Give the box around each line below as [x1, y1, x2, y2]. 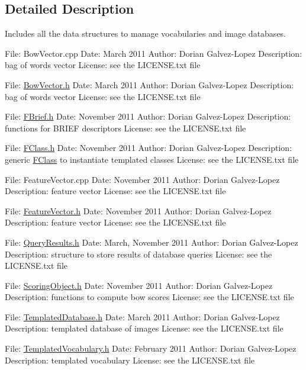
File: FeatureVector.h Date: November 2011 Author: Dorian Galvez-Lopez [5, 204, 272, 217]
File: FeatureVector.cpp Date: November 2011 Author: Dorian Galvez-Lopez [5, 173, 280, 185]
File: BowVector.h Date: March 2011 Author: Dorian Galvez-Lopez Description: [5, 78, 294, 91]
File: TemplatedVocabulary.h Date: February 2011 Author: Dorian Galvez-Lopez [5, 342, 297, 355]
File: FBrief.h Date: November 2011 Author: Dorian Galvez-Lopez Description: [5, 110, 291, 123]
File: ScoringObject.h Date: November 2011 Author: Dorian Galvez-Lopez [5, 279, 273, 291]
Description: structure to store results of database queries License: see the [5, 247, 272, 260]
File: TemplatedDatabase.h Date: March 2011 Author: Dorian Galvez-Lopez [5, 310, 280, 323]
